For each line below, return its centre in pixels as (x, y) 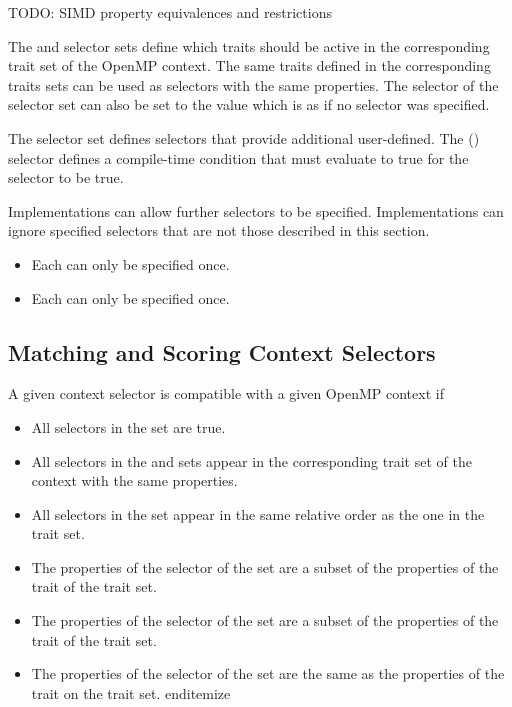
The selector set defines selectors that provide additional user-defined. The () (244, 137)
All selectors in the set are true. (128, 426)
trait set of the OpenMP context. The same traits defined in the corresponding (249, 65)
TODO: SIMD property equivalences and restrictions (170, 12)
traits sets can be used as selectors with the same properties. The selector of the (253, 84)
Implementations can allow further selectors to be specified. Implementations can (256, 210)
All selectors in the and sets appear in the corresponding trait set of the (251, 460)
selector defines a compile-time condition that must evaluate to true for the (238, 157)
